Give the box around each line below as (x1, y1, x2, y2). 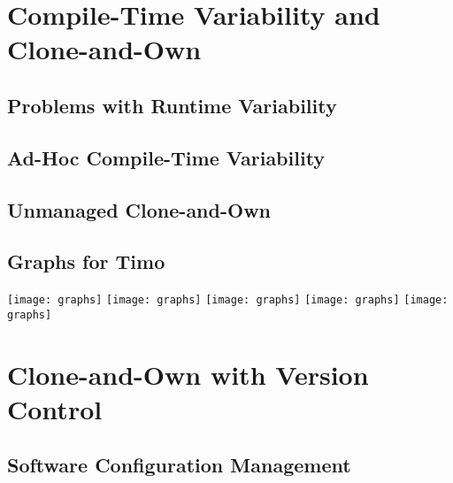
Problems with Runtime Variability (7, 91, 337, 119)
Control (7, 390, 103, 426)
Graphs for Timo (7, 248, 165, 275)
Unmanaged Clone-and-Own (7, 195, 272, 223)
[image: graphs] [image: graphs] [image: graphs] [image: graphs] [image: (7, 294, 449, 307)
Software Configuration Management (7, 451, 351, 479)
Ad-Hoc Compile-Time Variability (7, 143, 326, 171)
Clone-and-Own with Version (7, 356, 369, 392)
